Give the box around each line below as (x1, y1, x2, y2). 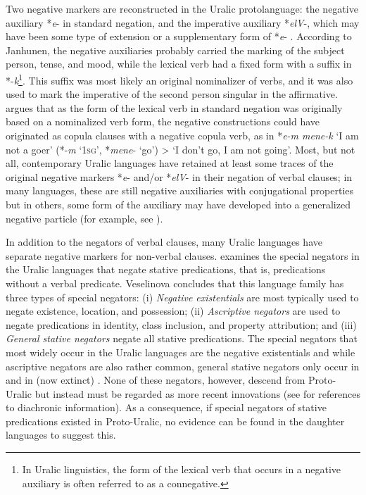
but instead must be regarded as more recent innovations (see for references (34, 386, 360, 401)
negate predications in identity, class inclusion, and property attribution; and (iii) (6, 317, 357, 332)
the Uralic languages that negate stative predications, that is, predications (6, 262, 326, 277)
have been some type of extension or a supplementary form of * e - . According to (6, 29, 352, 44)
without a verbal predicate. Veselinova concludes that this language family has (6, 275, 344, 290)
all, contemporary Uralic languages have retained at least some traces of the (6, 156, 334, 170)
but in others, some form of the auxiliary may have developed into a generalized (6, 196, 351, 211)
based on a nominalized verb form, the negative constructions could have (6, 114, 320, 129)
